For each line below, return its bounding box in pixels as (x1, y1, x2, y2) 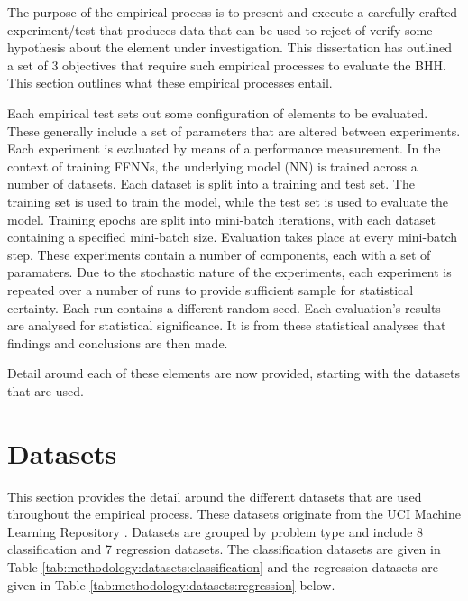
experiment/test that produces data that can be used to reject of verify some (7, 20, 433, 39)
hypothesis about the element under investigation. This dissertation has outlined (7, 38, 452, 57)
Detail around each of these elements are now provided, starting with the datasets (7, 364, 460, 383)
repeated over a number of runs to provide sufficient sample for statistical (7, 280, 414, 299)
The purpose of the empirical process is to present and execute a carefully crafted (7, 3, 458, 21)
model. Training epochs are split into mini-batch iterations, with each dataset (7, 209, 436, 228)
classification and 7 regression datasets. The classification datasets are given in (7, 540, 441, 559)
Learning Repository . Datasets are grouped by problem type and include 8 (7, 522, 424, 541)
